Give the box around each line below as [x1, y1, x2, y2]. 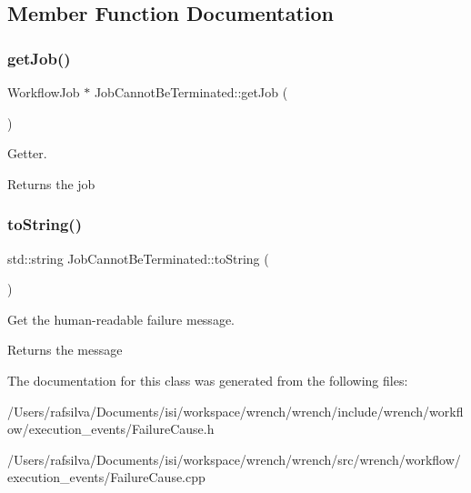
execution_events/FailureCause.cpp [7, 468, 205, 487]
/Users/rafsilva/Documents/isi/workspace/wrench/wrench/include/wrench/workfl [7, 401, 464, 420]
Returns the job [7, 174, 95, 193]
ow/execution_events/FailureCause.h [7, 419, 215, 438]
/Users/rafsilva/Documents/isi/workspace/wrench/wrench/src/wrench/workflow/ [7, 449, 461, 468]
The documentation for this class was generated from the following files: [7, 370, 408, 389]
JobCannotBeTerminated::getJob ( [94, 83, 288, 101]
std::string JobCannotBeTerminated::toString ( [7, 248, 269, 267]
